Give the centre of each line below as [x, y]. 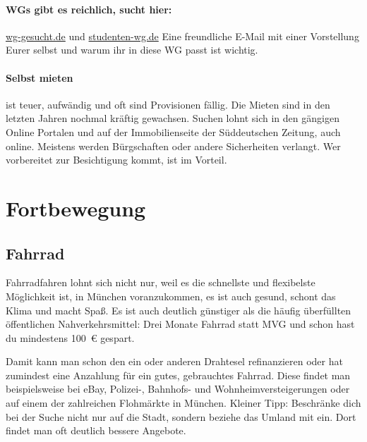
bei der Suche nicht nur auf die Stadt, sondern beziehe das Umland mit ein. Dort [181, 416]
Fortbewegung [76, 208]
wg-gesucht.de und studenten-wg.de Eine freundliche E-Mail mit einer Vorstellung [182, 36]
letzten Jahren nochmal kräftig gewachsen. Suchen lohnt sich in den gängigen [173, 118]
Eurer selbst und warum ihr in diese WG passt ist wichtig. [132, 50]
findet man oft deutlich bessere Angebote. [96, 430]
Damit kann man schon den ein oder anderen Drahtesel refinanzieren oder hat [174, 361]
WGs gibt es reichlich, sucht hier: [89, 9]
